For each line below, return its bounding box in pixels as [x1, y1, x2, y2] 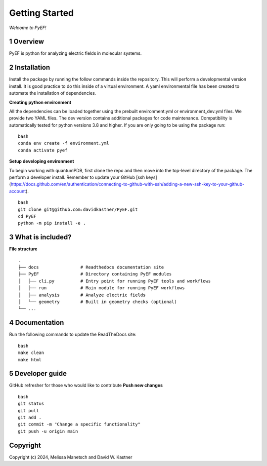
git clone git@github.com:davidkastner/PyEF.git [18, 206, 138, 212]
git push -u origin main [18, 428, 78, 434]
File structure [9, 246, 38, 252]
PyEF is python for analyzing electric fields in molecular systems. [9, 50, 142, 56]
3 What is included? [9, 233, 72, 241]
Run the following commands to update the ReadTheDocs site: [9, 331, 136, 338]
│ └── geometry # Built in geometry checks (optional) [18, 299, 178, 305]
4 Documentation [9, 318, 64, 327]
